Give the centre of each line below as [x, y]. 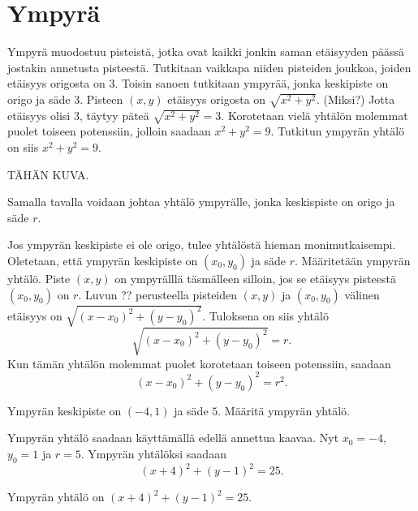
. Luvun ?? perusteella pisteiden [158, 294]
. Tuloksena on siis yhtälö [265, 315]
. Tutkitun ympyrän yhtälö [338, 131]
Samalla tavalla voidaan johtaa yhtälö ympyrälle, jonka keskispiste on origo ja [201, 202]
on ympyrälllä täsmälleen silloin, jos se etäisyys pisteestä [255, 278]
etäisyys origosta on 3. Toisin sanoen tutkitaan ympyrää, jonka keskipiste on [198, 83]
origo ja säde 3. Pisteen [65, 99]
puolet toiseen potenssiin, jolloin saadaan [109, 131]
